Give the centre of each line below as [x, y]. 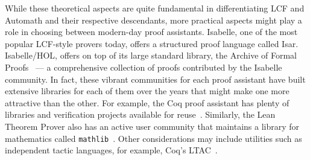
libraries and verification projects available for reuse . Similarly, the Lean [140, 114]
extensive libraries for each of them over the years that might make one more [147, 91]
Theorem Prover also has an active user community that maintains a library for [152, 126]
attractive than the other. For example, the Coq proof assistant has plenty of [147, 102]
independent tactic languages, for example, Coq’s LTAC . [111, 150]
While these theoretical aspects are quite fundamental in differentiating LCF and [155, 8]
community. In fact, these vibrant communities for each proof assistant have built [155, 79]
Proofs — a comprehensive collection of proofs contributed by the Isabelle [144, 67]
